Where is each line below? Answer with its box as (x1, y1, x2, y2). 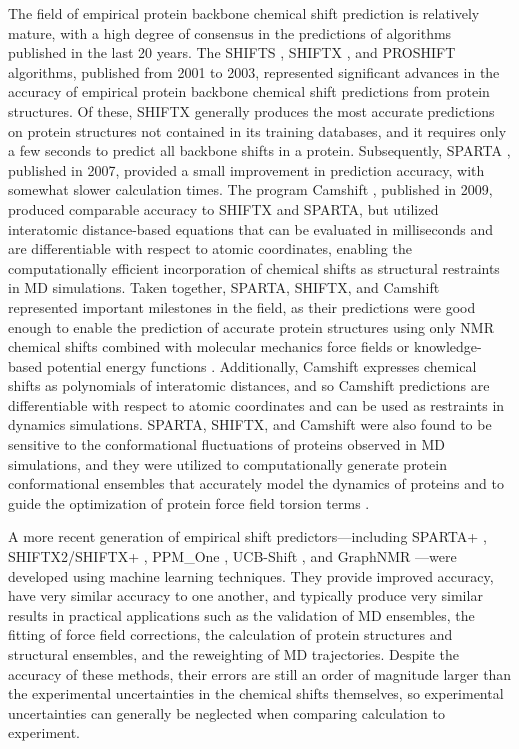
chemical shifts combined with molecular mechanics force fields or (8, 336, 410, 357)
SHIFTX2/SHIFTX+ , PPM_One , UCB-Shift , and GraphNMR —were (8, 546, 457, 567)
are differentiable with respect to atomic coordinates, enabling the (8, 238, 412, 259)
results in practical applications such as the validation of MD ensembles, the (8, 604, 475, 625)
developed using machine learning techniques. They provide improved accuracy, (8, 565, 494, 586)
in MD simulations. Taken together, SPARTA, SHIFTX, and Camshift (8, 277, 440, 298)
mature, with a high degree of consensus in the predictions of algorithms (8, 22, 452, 43)
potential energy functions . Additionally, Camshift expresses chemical (46, 355, 477, 376)
